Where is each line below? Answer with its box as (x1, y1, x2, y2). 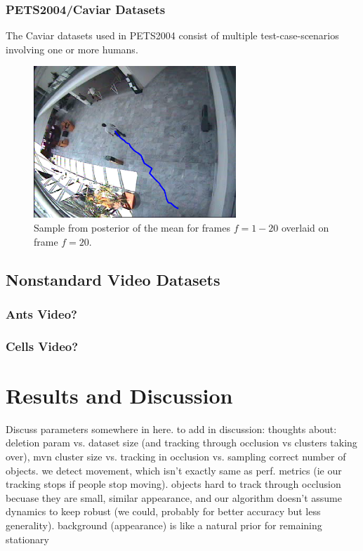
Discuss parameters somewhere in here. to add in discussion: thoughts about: (6, 421, 337, 436)
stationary (6, 531, 49, 546)
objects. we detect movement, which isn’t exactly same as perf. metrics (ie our (6, 463, 342, 477)
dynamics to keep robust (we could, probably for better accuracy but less (6, 504, 321, 519)
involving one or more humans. (6, 41, 138, 56)
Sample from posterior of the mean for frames (34, 220, 230, 234)
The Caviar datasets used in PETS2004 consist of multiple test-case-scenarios (6, 28, 339, 43)
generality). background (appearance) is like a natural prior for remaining (6, 517, 322, 532)
